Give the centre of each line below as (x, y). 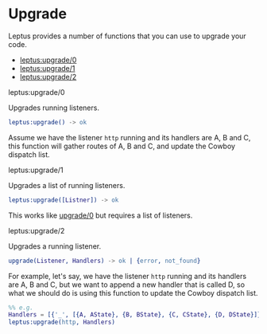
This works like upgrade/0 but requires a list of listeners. (101, 215)
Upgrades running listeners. (54, 108)
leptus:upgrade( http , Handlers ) (62, 322)
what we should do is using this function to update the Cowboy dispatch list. (133, 293)
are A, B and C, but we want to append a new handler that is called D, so (126, 285)
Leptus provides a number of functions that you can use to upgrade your (127, 36)
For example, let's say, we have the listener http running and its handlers (128, 276)
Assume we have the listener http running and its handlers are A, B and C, (130, 137)
